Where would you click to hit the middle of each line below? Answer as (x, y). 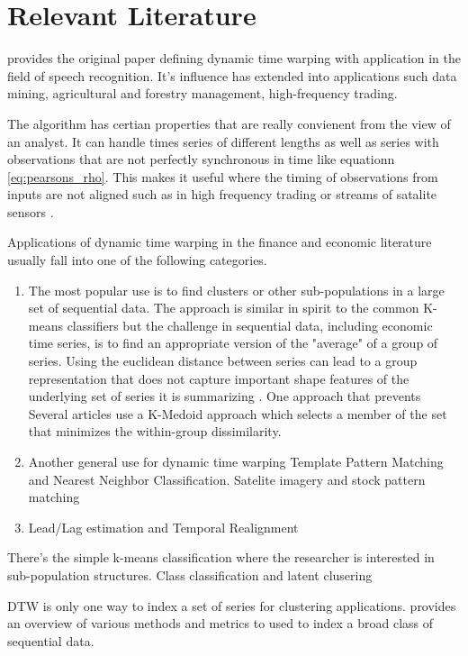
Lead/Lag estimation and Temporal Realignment (163, 527)
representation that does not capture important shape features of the (219, 378)
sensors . (31, 211)
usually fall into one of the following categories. (137, 260)
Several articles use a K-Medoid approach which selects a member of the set (238, 413)
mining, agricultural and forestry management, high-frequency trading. (202, 93)
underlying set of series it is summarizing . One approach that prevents (225, 396)
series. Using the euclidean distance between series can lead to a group (223, 361)
